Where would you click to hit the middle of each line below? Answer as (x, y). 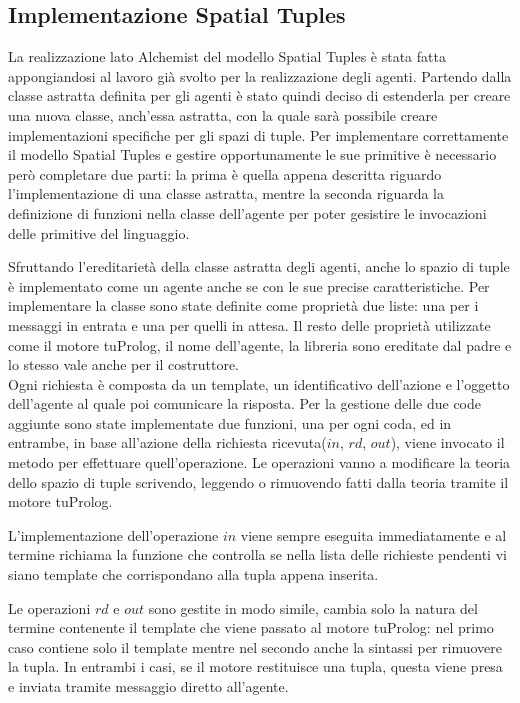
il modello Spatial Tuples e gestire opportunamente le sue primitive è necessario (252, 154)
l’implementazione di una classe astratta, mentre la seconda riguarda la (226, 193)
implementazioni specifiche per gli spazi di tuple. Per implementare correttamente (258, 134)
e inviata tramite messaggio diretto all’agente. (148, 686)
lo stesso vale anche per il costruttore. (123, 364)
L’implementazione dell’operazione (113, 534)
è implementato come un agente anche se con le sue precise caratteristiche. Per (249, 285)
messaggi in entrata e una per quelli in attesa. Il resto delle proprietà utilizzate (249, 324)
